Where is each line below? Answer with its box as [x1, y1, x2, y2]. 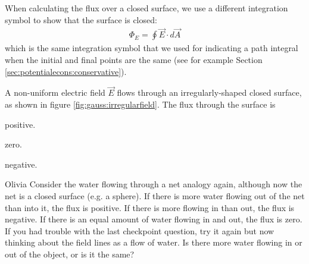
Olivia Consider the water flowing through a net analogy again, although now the [5, 178, 302, 190]
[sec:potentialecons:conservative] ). [5, 65, 127, 77]
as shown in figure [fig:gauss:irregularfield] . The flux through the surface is [5, 98, 276, 111]
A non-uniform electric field [5, 86, 105, 99]
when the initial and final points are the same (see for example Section [5, 54, 263, 66]
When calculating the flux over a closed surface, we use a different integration [5, 2, 288, 14]
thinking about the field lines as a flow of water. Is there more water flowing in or [5, 236, 302, 249]
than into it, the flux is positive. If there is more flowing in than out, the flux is [5, 201, 295, 213]
